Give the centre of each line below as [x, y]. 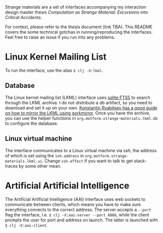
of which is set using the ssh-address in [45, 155]
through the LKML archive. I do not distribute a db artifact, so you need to [79, 102]
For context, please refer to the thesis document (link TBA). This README [79, 27]
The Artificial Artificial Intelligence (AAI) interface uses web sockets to [75, 199]
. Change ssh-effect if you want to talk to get [87, 161]
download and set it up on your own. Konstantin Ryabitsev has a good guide [81, 108]
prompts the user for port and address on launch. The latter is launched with [81, 220]
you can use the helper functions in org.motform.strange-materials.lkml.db [81, 118]
